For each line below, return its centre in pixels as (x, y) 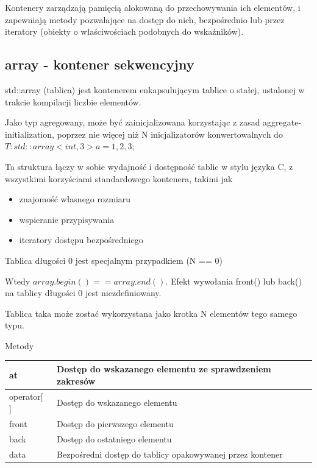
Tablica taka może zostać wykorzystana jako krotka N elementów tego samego (151, 313)
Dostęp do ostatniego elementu (114, 438)
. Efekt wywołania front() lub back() (233, 281)
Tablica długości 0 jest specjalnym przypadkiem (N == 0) (114, 260)
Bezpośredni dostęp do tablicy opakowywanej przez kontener (170, 454)
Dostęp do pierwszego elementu (115, 423)
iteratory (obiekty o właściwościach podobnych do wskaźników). (124, 31)
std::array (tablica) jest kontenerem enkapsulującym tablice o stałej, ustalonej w (155, 89)
